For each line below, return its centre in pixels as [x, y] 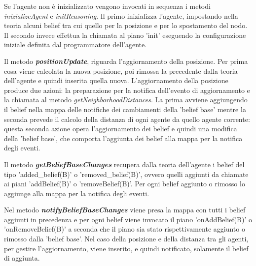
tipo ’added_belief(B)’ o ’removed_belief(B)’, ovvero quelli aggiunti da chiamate [126, 174]
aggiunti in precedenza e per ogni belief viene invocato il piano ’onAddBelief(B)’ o [128, 219]
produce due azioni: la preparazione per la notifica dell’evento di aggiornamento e [127, 90]
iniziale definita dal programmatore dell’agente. [75, 44]
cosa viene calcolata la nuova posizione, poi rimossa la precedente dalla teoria [121, 71]
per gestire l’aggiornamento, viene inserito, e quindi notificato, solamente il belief [126, 248]
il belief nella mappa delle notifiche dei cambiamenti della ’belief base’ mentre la [125, 109]
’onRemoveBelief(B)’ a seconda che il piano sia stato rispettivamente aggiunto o [125, 229]
